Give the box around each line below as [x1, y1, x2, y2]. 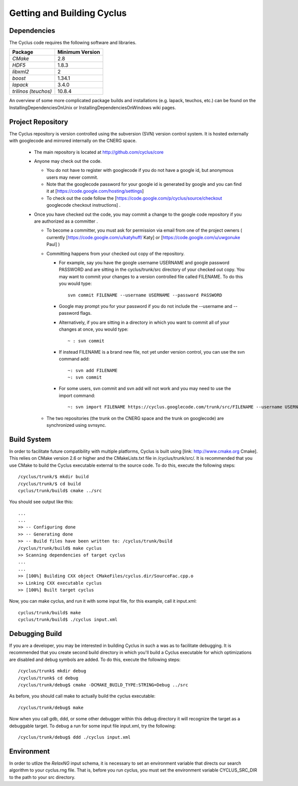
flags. [80, 310, 92, 316]
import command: [59, 393, 95, 398]
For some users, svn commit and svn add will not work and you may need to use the [59, 386, 231, 392]
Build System [9, 435, 51, 443]
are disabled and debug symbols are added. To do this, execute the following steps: [9, 656, 181, 662]
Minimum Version [57, 49, 100, 56]
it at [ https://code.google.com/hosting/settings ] [46, 188, 144, 194]
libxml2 [12, 68, 29, 75]
